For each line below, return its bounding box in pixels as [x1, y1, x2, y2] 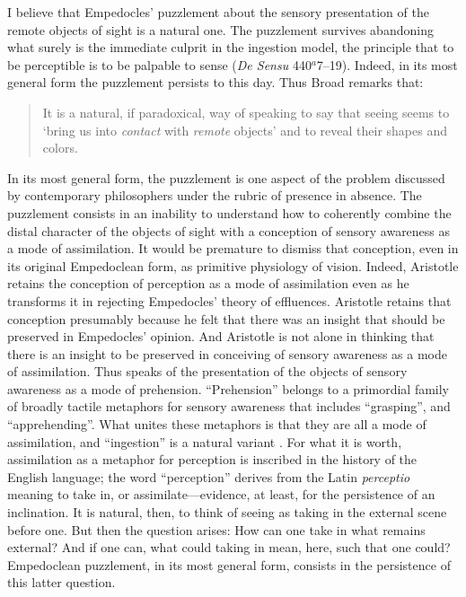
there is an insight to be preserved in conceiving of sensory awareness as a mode [7, 344, 447, 363]
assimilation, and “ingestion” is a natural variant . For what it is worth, [7, 432, 402, 451]
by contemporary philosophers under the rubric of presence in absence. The [7, 186, 422, 205]
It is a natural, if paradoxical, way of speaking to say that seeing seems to [42, 102, 450, 121]
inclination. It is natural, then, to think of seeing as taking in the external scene [7, 503, 447, 522]
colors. [42, 138, 78, 157]
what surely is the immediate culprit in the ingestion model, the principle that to [7, 38, 454, 57]
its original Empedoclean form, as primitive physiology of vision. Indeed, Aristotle [7, 256, 459, 275]
